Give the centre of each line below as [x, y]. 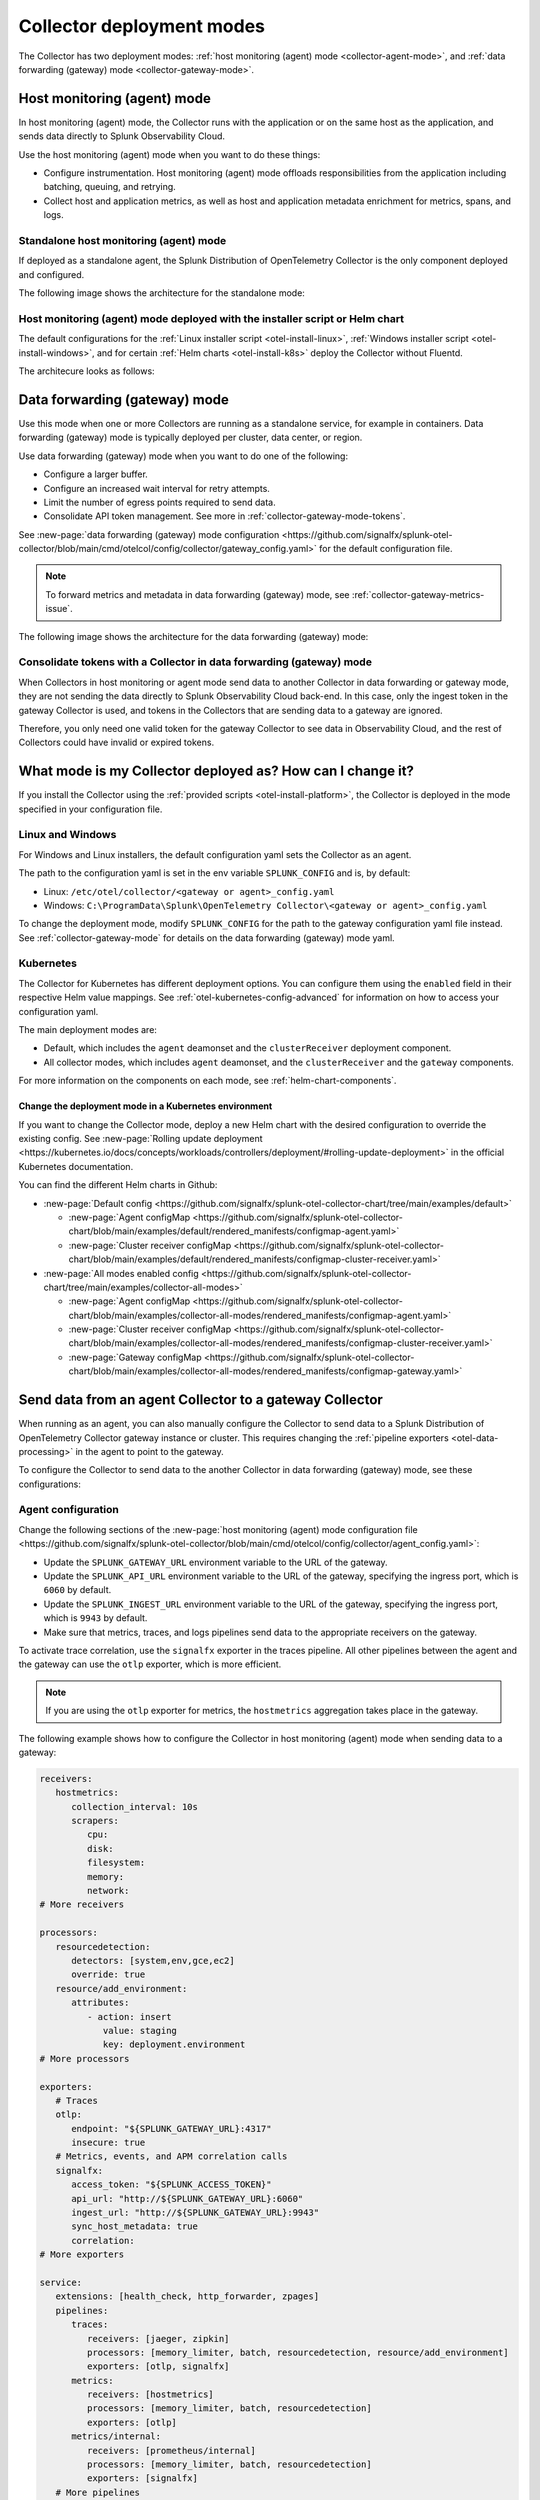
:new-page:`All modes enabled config [121, 1273]
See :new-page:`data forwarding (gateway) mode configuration [149, 534]
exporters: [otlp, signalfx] [158, 2366]
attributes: [100, 2003]
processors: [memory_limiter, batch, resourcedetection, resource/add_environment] [297, 2352]
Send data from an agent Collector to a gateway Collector [201, 1400]
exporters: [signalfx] [142, 2478]
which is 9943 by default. [95, 1618]
